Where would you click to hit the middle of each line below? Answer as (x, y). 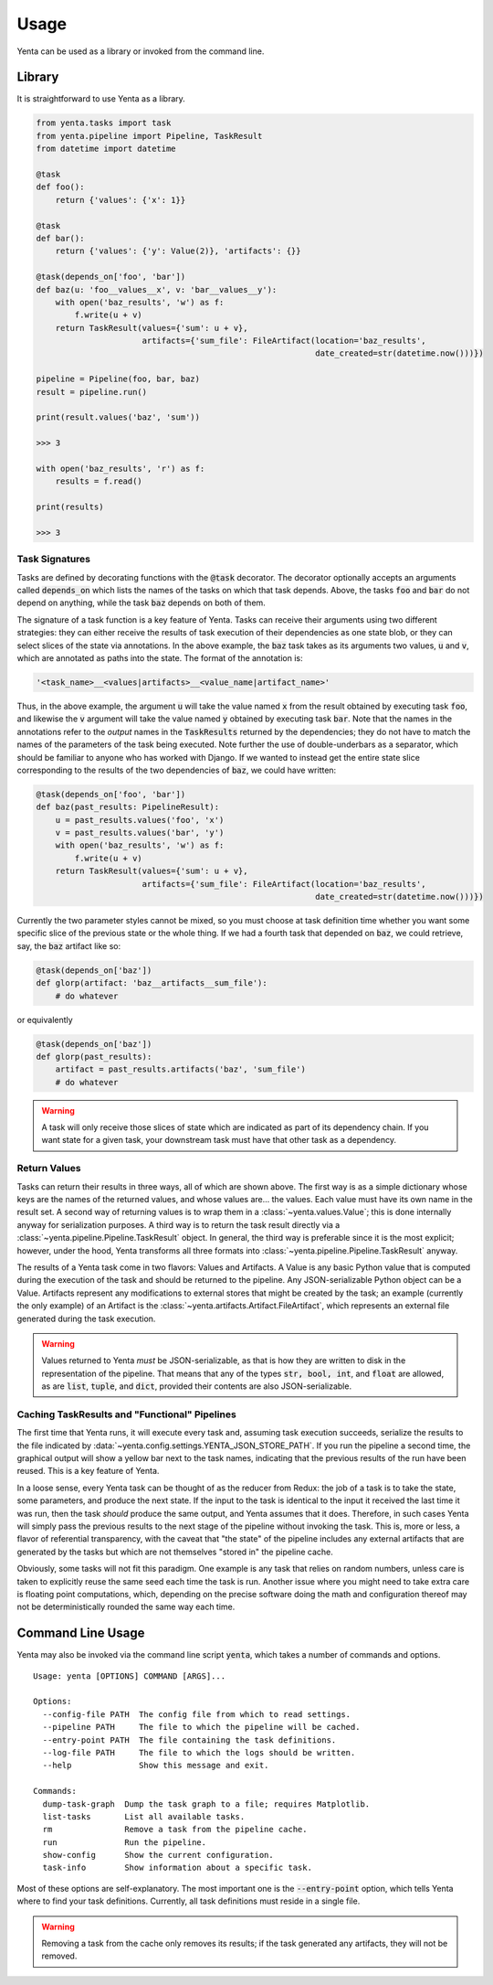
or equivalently (45, 1019)
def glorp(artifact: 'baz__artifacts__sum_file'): (152, 983)
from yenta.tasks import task (104, 123)
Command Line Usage (81, 1633)
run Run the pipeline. (125, 1842)
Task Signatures (54, 560)
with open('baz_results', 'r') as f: (121, 468)
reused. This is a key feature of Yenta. (88, 1471)
